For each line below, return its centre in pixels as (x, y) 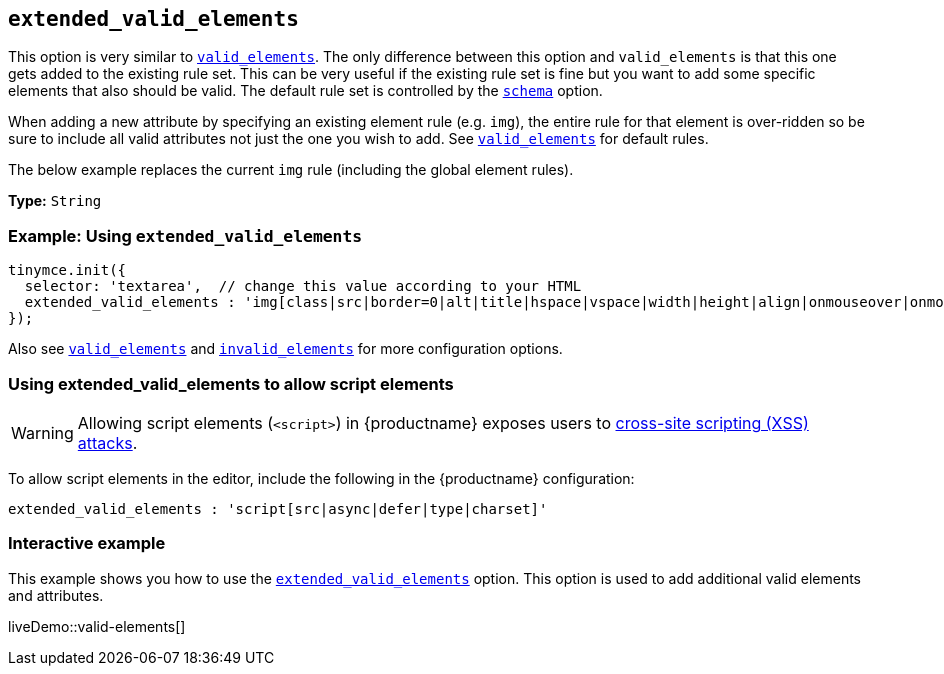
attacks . (107, 442)
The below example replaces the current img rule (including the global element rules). (291, 170)
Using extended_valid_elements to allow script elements (231, 383)
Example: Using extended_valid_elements (185, 235)
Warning (42, 432)
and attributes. (56, 595)
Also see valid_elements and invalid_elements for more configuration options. (285, 349)
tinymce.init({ (67, 270)
